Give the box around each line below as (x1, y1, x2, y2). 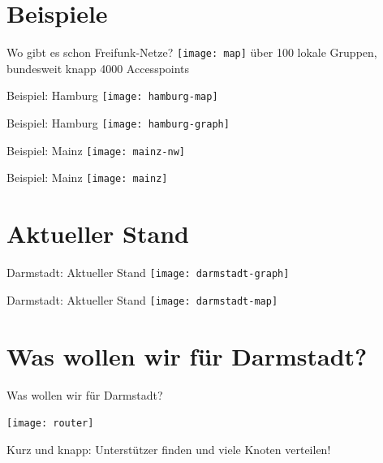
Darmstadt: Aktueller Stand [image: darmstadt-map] (6, 291, 278, 308)
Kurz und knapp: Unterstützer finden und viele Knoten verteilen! (6, 440, 331, 457)
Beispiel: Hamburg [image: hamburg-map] (6, 87, 218, 104)
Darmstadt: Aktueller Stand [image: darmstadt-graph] (6, 264, 290, 281)
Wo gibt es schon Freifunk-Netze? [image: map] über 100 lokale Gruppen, (6, 44, 377, 61)
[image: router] (6, 418, 94, 430)
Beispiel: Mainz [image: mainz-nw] (6, 141, 185, 158)
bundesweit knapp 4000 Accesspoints (6, 59, 190, 76)
